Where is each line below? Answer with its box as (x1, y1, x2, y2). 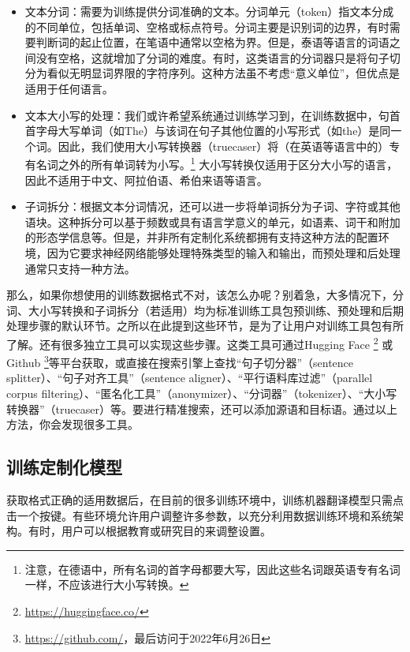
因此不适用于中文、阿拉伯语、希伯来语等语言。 (24, 171, 268, 188)
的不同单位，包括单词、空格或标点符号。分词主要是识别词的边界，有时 (24, 18, 389, 35)
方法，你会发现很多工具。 (6, 416, 139, 433)
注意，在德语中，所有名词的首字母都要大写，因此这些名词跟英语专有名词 (24, 560, 401, 577)
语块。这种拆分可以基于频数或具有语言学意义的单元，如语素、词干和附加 (24, 213, 401, 230)
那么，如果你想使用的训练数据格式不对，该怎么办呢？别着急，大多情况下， (6, 287, 393, 303)
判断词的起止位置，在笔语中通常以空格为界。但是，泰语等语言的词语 (35, 34, 389, 51)
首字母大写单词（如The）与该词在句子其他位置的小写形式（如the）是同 (24, 122, 391, 139)
